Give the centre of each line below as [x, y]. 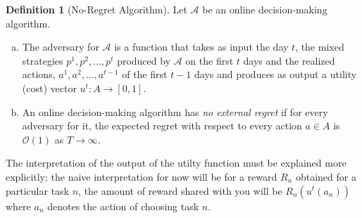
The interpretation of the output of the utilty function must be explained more [176, 163]
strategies [43, 60]
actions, [39, 74]
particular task [38, 190]
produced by [144, 60]
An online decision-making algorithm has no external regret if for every [175, 111]
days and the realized [289, 60]
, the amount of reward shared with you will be [180, 190]
